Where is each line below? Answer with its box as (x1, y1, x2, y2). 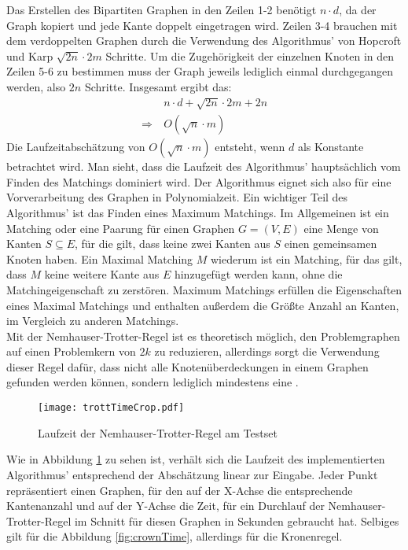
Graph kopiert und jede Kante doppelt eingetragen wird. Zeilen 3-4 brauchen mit (6, 17, 398, 33)
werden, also (6, 78, 66, 94)
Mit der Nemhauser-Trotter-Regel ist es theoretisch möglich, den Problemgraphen (6, 327, 400, 344)
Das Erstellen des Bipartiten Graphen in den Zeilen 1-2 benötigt (6, 2, 317, 17)
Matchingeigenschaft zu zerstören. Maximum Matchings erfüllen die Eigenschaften (6, 281, 402, 297)
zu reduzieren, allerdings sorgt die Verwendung (154, 343, 380, 360)
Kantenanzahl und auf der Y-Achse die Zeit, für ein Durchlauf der (6, 497, 325, 514)
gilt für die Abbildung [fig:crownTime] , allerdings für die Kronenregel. (6, 528, 343, 544)
